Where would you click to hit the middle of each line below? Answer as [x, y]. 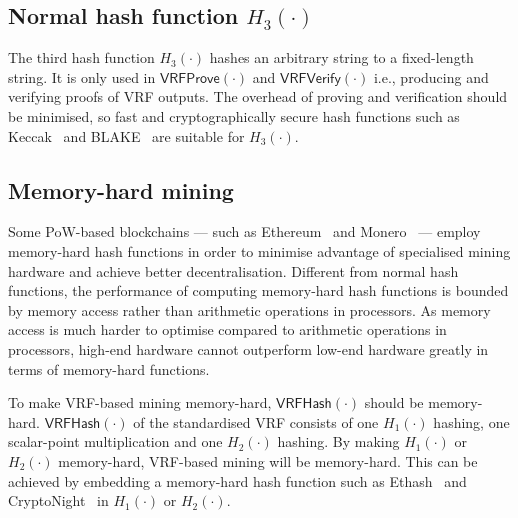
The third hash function [81, 57]
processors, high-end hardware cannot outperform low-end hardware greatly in [248, 348]
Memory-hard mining [121, 189]
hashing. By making [338, 441]
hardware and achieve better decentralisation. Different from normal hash [233, 270]
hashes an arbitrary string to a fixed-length [341, 57]
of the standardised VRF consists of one [256, 421]
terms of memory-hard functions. [109, 368]
